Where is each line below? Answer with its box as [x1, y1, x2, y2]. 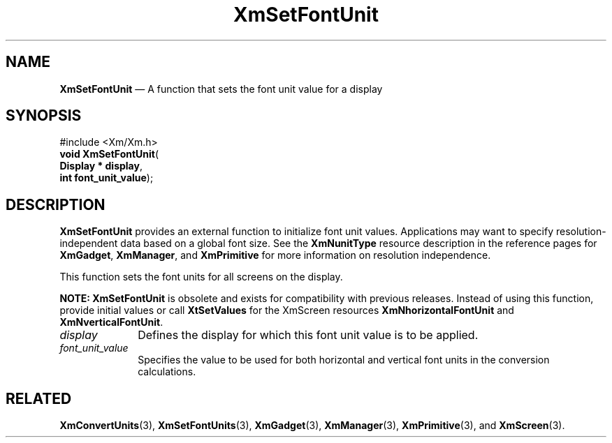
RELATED [6, 389, 72, 407]
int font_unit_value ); [59, 172, 154, 184]
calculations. [138, 366, 196, 378]
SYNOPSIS [6, 107, 82, 125]
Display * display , [59, 160, 143, 172]
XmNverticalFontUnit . [59, 316, 163, 329]
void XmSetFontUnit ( [59, 148, 159, 160]
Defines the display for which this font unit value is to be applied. [138, 328, 479, 343]
